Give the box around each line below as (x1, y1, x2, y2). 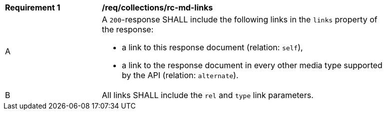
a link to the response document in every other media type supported (122, 60, 383, 70)
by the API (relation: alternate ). (122, 70, 239, 80)
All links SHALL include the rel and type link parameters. (102, 90, 314, 100)
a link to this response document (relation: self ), (122, 42, 303, 52)
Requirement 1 (5, 2, 60, 12)
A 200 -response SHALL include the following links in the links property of (102, 14, 378, 24)
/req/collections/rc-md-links (102, 2, 213, 12)
